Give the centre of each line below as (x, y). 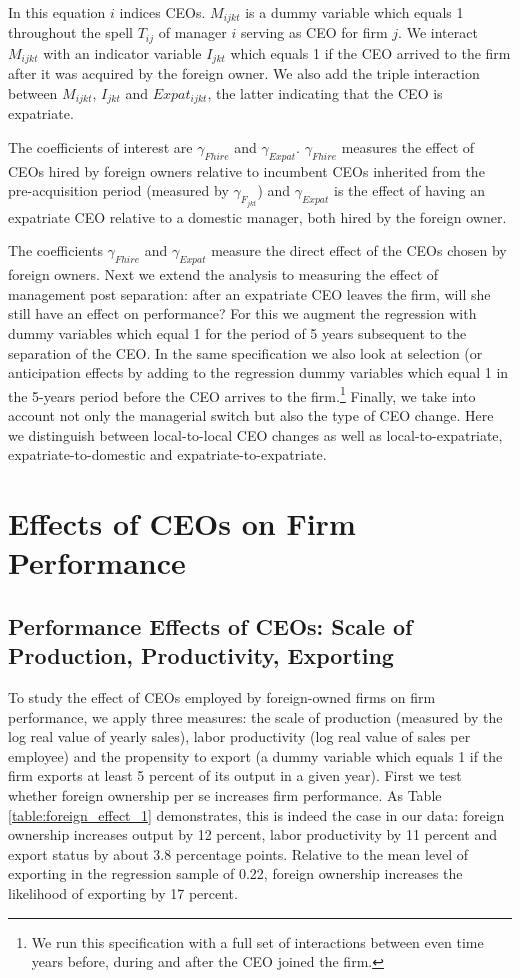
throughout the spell (70, 32)
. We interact (438, 32)
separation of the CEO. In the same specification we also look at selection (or (245, 352)
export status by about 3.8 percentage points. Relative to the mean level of (238, 853)
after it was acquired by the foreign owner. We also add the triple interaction (244, 73)
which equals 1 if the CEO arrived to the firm (370, 52)
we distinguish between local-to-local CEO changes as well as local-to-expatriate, (255, 434)
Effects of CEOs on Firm (182, 523)
